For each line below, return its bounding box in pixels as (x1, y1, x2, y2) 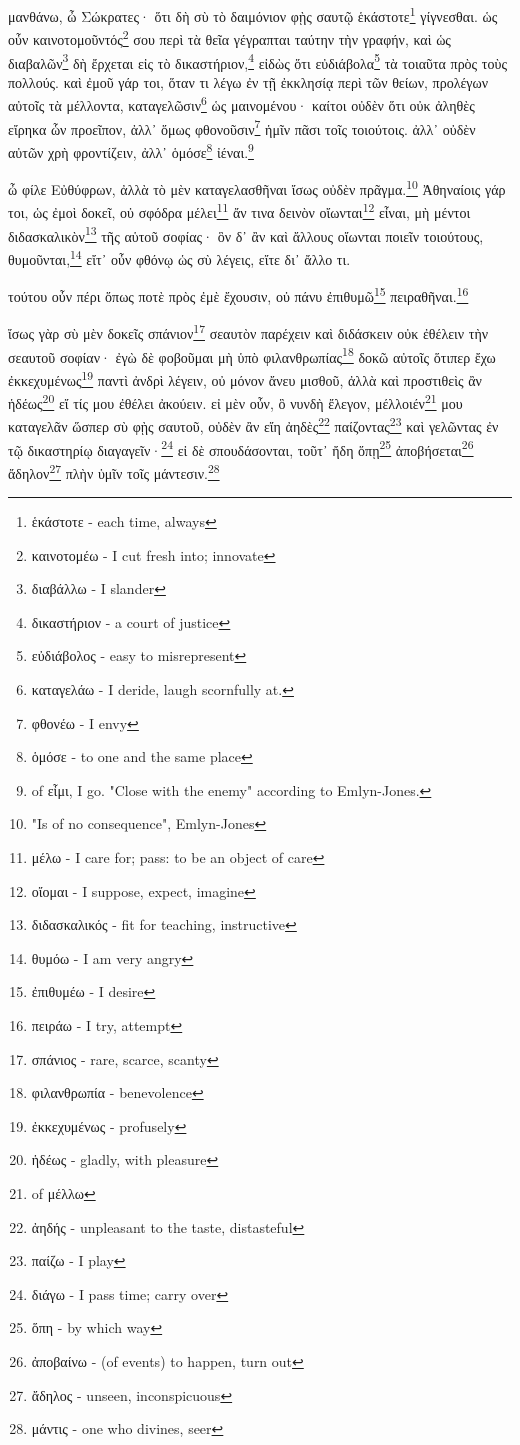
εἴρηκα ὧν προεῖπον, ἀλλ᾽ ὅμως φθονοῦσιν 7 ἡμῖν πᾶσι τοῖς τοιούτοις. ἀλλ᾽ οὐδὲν (8, 115, 476, 139)
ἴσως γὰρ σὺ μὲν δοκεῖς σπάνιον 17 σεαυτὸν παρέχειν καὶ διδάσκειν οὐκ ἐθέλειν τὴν (8, 320, 489, 343)
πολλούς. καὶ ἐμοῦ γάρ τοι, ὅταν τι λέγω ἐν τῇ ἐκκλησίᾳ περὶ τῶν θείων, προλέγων (8, 71, 489, 92)
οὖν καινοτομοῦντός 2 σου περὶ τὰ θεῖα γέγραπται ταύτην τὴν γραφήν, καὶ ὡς (8, 26, 451, 49)
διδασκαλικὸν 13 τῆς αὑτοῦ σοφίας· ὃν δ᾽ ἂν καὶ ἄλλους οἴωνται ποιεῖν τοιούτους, (8, 222, 484, 246)
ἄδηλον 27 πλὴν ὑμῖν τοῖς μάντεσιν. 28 (8, 459, 220, 483)
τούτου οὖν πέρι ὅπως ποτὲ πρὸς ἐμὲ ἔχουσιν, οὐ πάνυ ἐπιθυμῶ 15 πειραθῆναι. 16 (8, 283, 469, 306)
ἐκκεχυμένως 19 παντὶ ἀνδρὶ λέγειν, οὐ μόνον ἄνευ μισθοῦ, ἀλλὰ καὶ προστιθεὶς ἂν (8, 366, 482, 390)
